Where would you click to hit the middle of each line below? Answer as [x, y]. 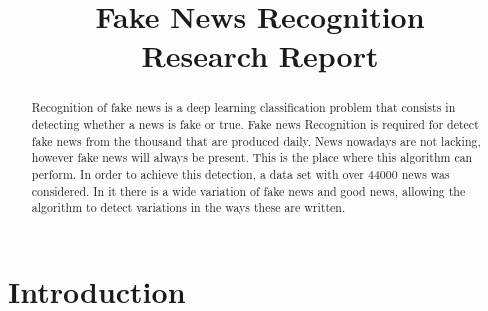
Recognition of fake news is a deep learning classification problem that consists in [243, 107]
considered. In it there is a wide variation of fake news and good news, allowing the [248, 190]
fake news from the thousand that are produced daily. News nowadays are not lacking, [256, 140]
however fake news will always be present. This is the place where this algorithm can [252, 157]
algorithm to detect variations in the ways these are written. [188, 207]
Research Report [260, 55]
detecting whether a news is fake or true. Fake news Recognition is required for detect [255, 124]
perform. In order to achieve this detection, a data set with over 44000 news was [240, 173]
